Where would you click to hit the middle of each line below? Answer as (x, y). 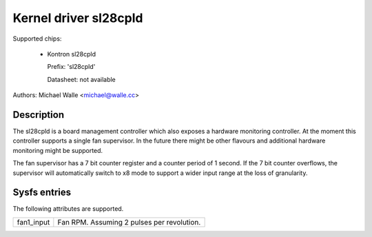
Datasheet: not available (82, 79)
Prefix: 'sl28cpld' (71, 67)
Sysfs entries (42, 193)
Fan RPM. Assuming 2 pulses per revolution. (129, 222)
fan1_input (33, 222)
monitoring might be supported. (58, 150)
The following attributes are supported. (68, 209)
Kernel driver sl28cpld (78, 18)
